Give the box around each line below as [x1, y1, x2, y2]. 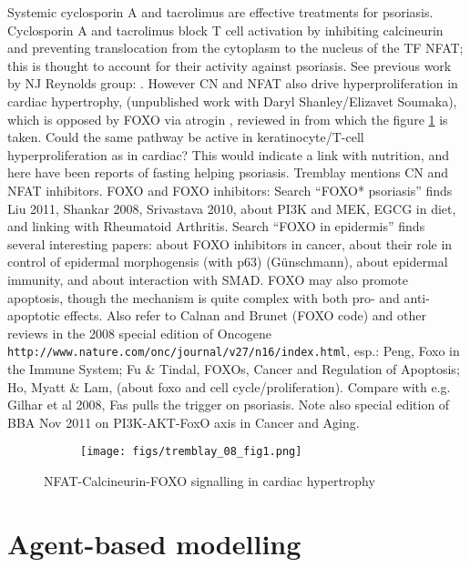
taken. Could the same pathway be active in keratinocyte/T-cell [7, 127, 364, 147]
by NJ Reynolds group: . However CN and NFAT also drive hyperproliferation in [7, 74, 458, 93]
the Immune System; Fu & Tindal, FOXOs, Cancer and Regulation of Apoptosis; [7, 359, 460, 378]
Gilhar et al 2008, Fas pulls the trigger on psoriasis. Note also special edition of [7, 395, 450, 414]
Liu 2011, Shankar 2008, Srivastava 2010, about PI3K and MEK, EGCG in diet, [7, 198, 456, 218]
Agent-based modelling [7, 524, 301, 562]
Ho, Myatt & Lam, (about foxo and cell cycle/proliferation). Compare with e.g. [7, 377, 451, 396]
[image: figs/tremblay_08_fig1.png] [80, 445, 302, 459]
